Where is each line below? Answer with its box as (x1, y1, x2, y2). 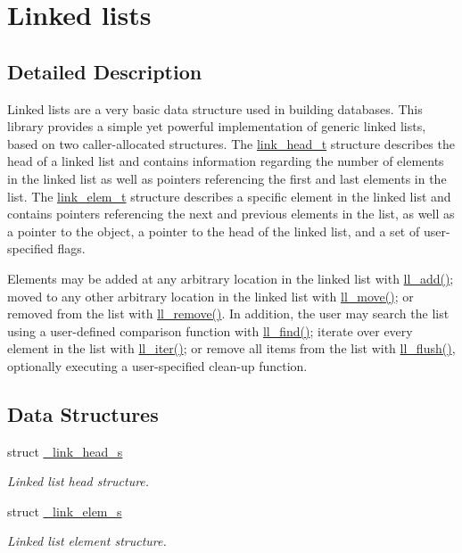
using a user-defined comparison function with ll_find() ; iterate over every (7, 321, 413, 340)
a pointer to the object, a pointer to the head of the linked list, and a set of (7, 221, 420, 240)
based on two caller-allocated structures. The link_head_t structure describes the (7, 134, 455, 153)
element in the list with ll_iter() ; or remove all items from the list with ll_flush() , (7, 339, 456, 358)
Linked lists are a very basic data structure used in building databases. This (7, 99, 423, 118)
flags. (57, 239, 86, 258)
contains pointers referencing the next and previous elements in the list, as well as (7, 204, 455, 223)
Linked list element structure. (7, 532, 167, 550)
